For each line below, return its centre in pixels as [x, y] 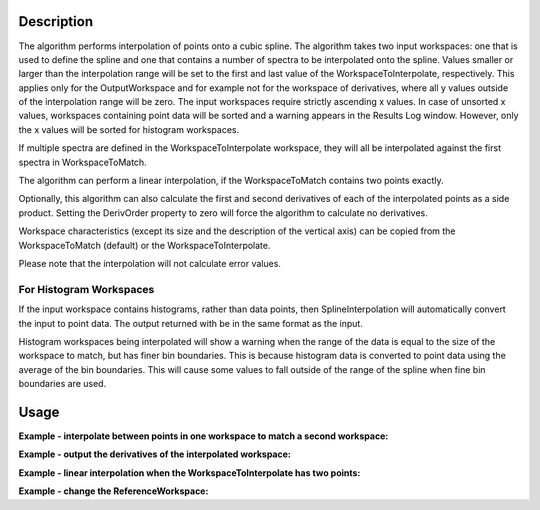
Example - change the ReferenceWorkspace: [113, 491]
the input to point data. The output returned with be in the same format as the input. [191, 323]
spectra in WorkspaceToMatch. [82, 162]
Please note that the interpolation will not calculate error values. [150, 263]
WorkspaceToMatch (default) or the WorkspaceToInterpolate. [144, 245]
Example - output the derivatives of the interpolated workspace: [155, 454]
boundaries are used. [62, 384]
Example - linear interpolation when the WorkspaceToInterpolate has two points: [189, 472]
